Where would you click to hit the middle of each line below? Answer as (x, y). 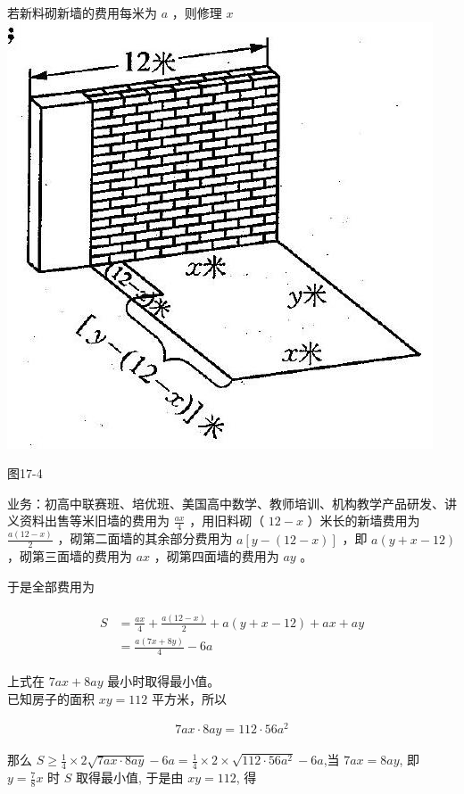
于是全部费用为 (51, 586)
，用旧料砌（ (227, 521)
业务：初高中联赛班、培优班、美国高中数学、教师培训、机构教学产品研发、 (226, 503)
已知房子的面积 (51, 698)
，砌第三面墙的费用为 (70, 556)
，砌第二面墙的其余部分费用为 (145, 538)
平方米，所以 (189, 698)
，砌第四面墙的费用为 (216, 556)
